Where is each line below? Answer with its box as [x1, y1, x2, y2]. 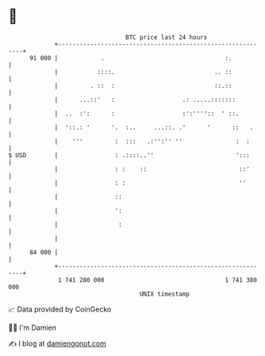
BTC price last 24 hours [125, 33, 208, 41]
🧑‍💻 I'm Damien [8, 323, 57, 332]
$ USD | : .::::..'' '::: [8, 151, 250, 159]
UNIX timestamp [139, 289, 190, 298]
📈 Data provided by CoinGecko [8, 304, 112, 314]
